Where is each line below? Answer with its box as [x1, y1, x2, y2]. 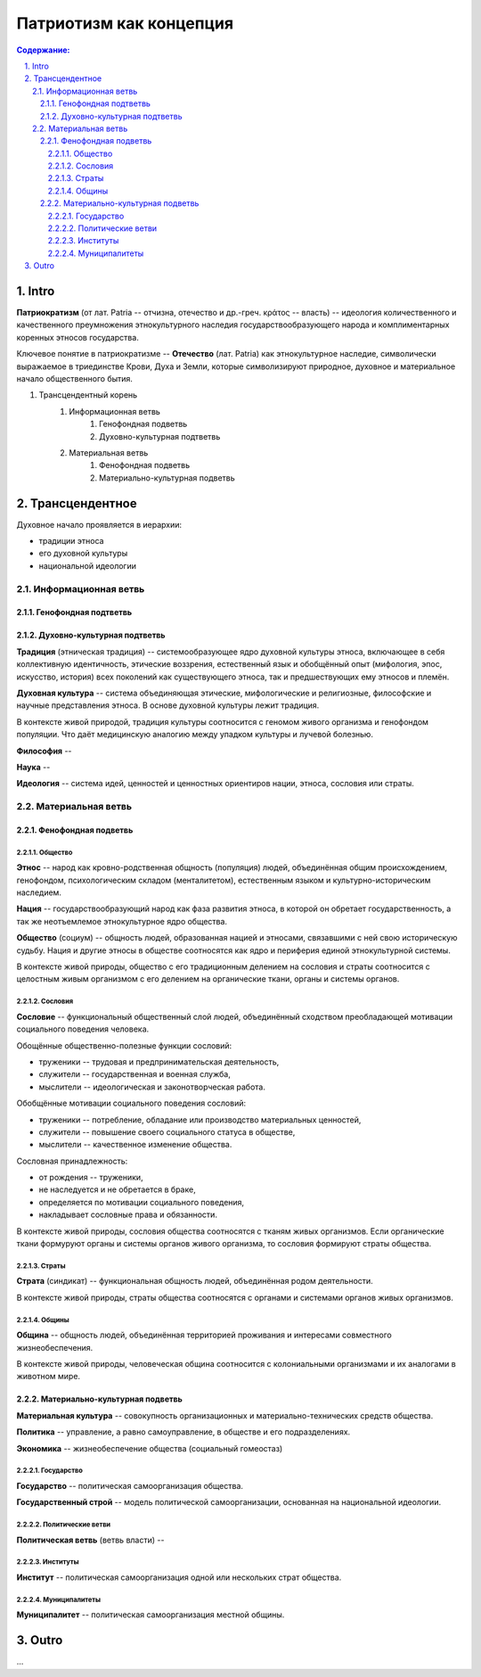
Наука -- [16, 761, 51, 772]
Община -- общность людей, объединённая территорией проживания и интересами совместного [16, 1329, 392, 1341]
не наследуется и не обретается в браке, [38, 1184, 196, 1195]
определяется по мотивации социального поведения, [38, 1196, 245, 1207]
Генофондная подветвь [99, 419, 188, 430]
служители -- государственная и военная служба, [38, 1069, 231, 1080]
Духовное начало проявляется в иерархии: [16, 519, 183, 530]
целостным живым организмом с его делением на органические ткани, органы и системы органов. [16, 974, 400, 984]
